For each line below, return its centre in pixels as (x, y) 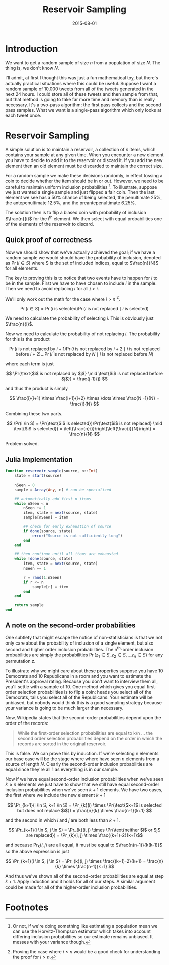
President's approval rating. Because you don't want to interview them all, (82, 681)
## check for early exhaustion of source (67, 527)
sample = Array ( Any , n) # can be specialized (63, 490)
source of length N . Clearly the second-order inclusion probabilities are (79, 764)
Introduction (32, 49)
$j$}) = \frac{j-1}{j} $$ (84, 379)
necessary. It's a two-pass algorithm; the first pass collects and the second (83, 105)
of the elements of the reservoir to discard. (50, 224)
